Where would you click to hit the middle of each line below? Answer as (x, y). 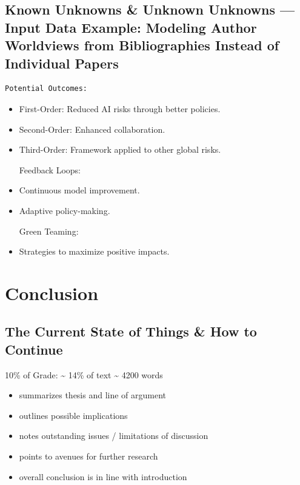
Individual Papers (62, 63)
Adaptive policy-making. (65, 210)
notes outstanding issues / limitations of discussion (114, 436)
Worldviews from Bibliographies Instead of (142, 45)
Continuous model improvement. (79, 190)
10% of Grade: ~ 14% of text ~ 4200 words (84, 374)
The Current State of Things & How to (131, 331)
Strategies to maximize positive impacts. (94, 251)
